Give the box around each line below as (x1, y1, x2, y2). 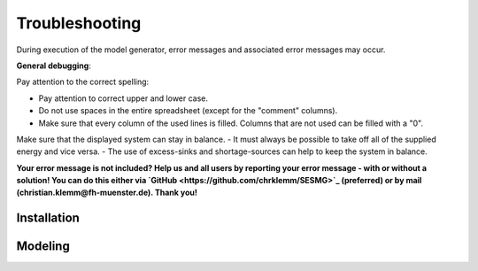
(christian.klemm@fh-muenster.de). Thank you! (16, 187, 198, 198)
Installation (16, 211, 80, 226)
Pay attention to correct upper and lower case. (38, 93, 208, 104)
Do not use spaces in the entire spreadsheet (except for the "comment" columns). (38, 105, 338, 116)
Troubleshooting (16, 13, 142, 33)
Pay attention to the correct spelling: (16, 76, 150, 88)
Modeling (16, 239, 70, 254)
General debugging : (16, 60, 92, 71)
